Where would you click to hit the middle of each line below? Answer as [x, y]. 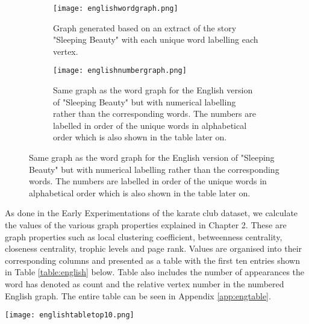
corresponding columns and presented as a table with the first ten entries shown [152, 260]
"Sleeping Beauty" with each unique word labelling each [156, 39]
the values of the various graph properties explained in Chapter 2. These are [146, 225]
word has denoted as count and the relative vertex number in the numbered [145, 284]
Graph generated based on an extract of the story [145, 27]
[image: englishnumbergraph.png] [120, 71]
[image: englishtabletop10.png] [70, 315]
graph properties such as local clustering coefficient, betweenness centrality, [144, 236]
